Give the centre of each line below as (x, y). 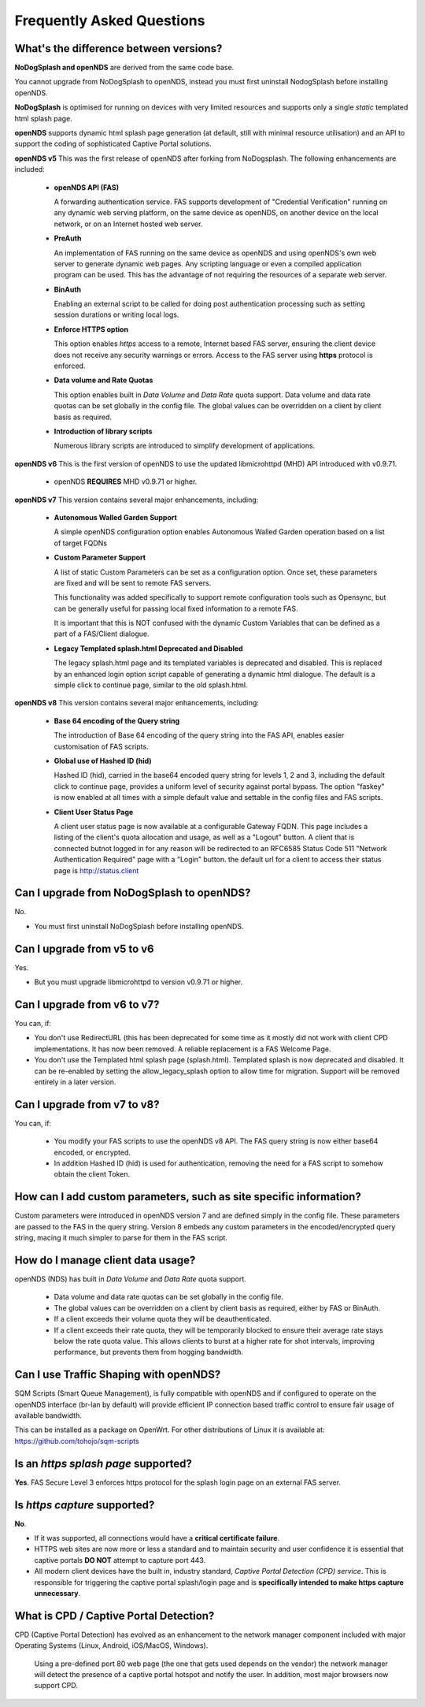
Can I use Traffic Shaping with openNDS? (118, 1375)
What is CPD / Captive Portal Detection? (115, 1616)
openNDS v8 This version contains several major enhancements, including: (137, 703)
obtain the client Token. (92, 1174)
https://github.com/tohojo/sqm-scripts (77, 1441)
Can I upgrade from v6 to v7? (87, 1004)
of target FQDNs (81, 543)
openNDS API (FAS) (87, 187)
